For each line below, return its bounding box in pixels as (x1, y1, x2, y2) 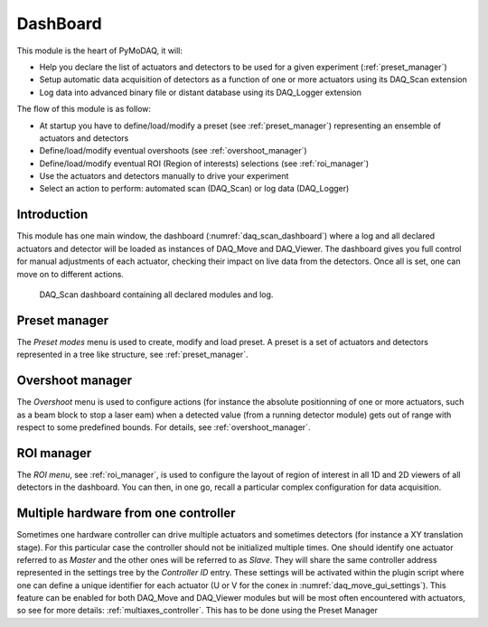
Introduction (16, 207, 89, 222)
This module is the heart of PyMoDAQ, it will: (16, 45, 183, 56)
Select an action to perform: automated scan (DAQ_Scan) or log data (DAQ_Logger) (39, 183, 350, 194)
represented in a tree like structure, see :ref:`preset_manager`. (16, 349, 249, 360)
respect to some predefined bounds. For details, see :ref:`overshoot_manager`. (16, 421, 311, 433)
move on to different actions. (16, 268, 124, 279)
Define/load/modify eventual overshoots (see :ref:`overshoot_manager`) (39, 145, 307, 156)
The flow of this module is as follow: (16, 104, 152, 115)
